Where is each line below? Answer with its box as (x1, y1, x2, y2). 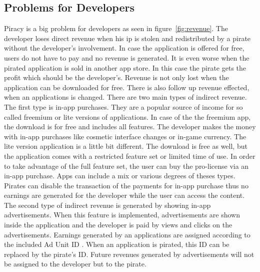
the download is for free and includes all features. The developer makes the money (4, 121, 256, 132)
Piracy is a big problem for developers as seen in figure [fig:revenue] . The (4, 23, 228, 34)
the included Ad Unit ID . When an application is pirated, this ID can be (4, 239, 229, 249)
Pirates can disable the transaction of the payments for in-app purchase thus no (4, 180, 248, 190)
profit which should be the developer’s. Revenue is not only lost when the (4, 72, 229, 83)
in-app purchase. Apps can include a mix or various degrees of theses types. (4, 170, 235, 181)
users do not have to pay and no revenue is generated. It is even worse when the (4, 52, 249, 63)
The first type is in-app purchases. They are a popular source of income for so (4, 101, 243, 112)
